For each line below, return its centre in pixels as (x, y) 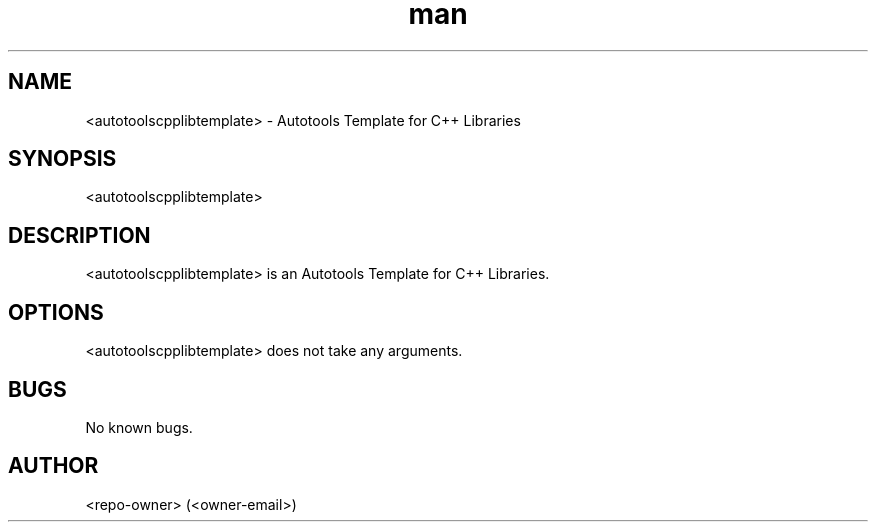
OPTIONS (56, 312)
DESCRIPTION (79, 235)
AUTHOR (53, 466)
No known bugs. (139, 427)
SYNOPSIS (62, 159)
